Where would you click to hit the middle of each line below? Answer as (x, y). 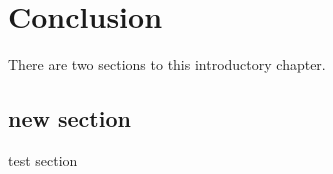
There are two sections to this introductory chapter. (167, 64)
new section (69, 118)
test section (43, 159)
